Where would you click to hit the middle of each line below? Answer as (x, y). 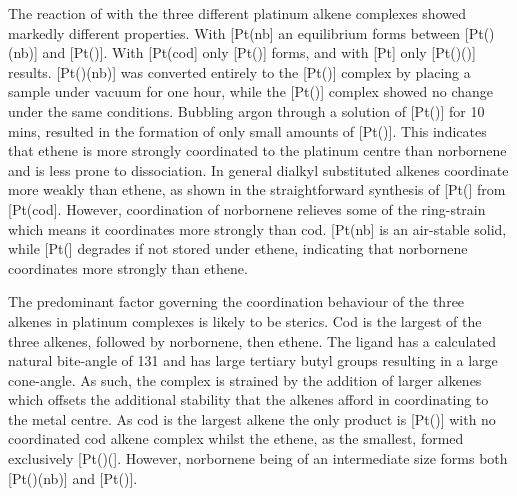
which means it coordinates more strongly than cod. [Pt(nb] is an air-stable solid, (257, 228)
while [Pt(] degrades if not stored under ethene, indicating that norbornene (238, 248)
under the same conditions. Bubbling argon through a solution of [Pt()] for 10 (246, 110)
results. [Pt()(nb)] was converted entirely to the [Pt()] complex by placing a (239, 71)
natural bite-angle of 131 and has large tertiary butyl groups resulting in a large (253, 360)
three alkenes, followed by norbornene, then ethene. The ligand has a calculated (252, 340)
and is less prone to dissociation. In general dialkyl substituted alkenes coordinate (258, 169)
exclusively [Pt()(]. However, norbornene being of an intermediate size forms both (258, 458)
